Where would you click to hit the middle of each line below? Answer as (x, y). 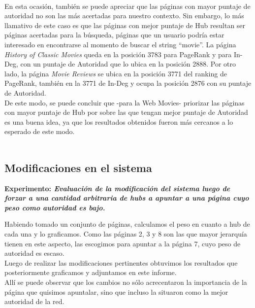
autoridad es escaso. (34, 253)
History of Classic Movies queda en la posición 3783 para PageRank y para (118, 54)
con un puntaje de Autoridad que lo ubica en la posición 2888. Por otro (128, 64)
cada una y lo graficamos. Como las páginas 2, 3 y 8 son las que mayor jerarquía (126, 234)
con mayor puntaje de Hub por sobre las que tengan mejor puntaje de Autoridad (126, 112)
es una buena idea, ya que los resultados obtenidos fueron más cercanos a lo (119, 121)
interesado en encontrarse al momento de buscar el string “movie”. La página (120, 44)
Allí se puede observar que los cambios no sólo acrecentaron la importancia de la (126, 282)
